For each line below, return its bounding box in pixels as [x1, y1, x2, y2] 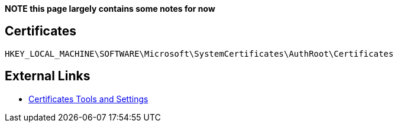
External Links [5, 69, 90, 84]
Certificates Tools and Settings [28, 93, 148, 104]
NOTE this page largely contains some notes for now [5, 4, 215, 14]
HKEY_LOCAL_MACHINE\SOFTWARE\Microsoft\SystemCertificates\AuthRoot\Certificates [5, 48, 394, 58]
